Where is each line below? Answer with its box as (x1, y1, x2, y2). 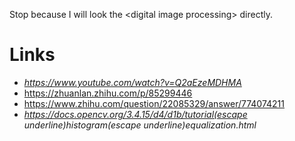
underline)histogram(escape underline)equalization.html (23, 119, 257, 131)
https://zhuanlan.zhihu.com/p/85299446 (23, 87, 193, 99)
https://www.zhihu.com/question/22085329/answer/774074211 (23, 97, 285, 109)
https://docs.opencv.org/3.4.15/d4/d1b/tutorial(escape (23, 108, 248, 120)
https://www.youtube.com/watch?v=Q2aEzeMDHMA (23, 76, 242, 88)
